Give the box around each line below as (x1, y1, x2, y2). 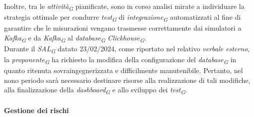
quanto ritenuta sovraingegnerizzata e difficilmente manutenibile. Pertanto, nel (4, 65, 243, 76)
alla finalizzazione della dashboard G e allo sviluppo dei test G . (4, 84, 187, 96)
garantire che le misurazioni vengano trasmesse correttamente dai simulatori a (4, 23, 242, 33)
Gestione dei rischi (4, 105, 69, 116)
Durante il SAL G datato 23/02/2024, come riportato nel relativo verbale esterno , (4, 43, 250, 55)
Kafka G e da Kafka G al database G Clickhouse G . (4, 32, 147, 44)
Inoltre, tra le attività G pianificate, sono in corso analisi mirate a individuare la (4, 1, 245, 12)
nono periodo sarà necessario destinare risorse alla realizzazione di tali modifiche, (4, 75, 251, 85)
